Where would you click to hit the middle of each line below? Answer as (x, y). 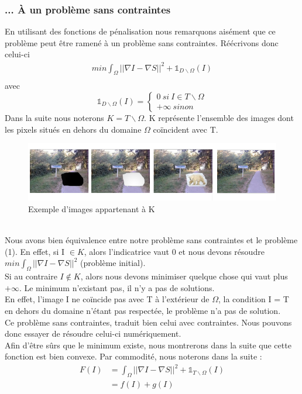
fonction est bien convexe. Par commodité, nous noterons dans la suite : (133, 356)
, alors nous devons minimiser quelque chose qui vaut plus (184, 276)
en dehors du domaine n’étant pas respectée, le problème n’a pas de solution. (143, 310)
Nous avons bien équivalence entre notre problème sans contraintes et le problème (151, 240)
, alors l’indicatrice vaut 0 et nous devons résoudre (174, 251)
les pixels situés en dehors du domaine (73, 129)
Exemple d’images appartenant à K (92, 208)
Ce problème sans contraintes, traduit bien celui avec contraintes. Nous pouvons (148, 322)
